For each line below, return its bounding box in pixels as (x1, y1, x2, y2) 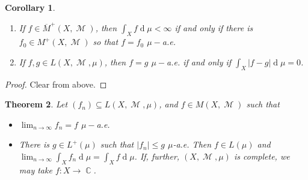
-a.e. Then (173, 138, 212, 151)
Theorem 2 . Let (5, 98, 68, 110)
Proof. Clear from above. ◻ (5, 77, 107, 90)
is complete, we (233, 149, 290, 162)
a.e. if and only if (167, 55, 232, 68)
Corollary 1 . (5, 1, 55, 13)
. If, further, (134, 149, 180, 162)
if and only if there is (174, 22, 253, 34)
